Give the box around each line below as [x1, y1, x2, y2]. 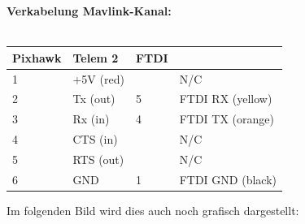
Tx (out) [72, 90, 115, 107]
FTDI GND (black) [179, 170, 277, 187]
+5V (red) [72, 70, 124, 87]
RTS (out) [72, 150, 124, 167]
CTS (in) [72, 131, 118, 148]
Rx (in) [72, 110, 110, 127]
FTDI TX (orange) [179, 110, 274, 127]
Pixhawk [12, 49, 62, 66]
